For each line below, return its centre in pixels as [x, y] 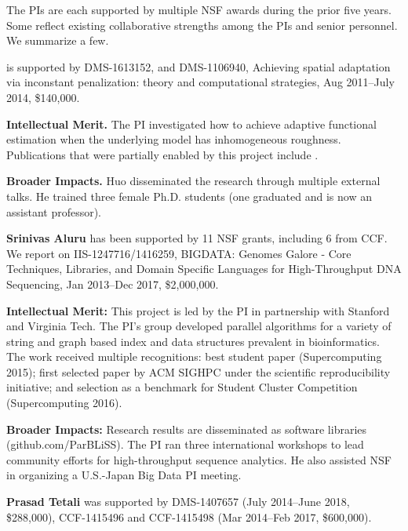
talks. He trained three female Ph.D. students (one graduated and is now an [189, 196]
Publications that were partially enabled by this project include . [162, 154]
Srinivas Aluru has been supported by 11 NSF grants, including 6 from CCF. [197, 238]
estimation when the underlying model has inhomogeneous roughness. [174, 139]
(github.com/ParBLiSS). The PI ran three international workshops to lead [185, 444]
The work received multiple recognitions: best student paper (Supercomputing [194, 356]
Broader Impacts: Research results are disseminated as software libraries [187, 429]
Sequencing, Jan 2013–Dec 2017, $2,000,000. [113, 284]
